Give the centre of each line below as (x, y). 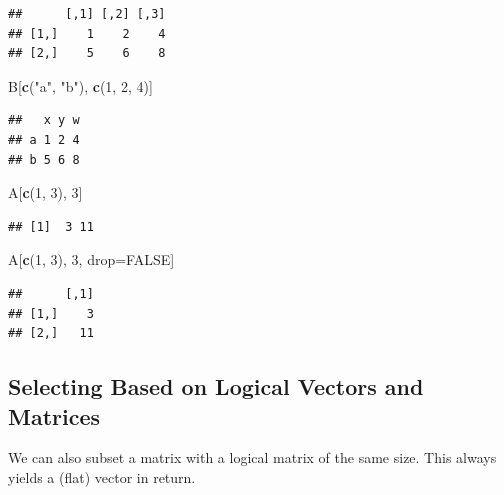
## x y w (44, 120)
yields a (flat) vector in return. (102, 476)
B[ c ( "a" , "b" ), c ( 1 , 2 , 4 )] (80, 85)
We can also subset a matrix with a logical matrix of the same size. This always (252, 457)
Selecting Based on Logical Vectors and (216, 386)
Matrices (54, 415)
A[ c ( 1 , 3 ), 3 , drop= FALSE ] (91, 259)
